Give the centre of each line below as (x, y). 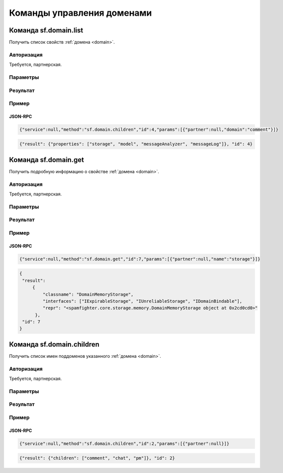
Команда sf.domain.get (47, 160)
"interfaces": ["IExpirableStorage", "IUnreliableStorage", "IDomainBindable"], (142, 301)
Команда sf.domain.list (46, 30)
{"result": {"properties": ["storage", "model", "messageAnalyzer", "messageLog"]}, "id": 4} (136, 144)
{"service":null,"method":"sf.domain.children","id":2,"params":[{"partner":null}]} (124, 443)
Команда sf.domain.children (54, 344)
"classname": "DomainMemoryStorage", (88, 294)
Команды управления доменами (81, 13)
